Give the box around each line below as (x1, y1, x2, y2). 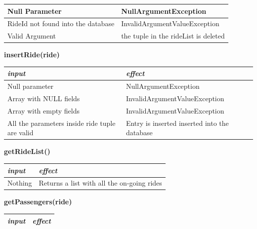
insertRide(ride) (4, 49, 60, 60)
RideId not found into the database (7, 18, 115, 29)
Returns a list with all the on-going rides (39, 178, 162, 188)
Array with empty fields (7, 105, 80, 115)
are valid (7, 127, 34, 138)
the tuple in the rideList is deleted (121, 31, 225, 41)
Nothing (7, 178, 32, 188)
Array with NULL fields (7, 93, 80, 104)
